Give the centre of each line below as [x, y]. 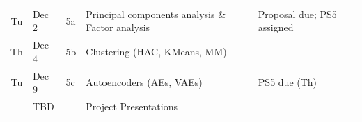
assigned [276, 27]
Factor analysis [118, 27]
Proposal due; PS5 [297, 14]
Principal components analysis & [156, 14]
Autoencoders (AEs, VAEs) [144, 82]
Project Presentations [132, 106]
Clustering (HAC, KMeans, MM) [156, 51]
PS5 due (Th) [288, 82]
